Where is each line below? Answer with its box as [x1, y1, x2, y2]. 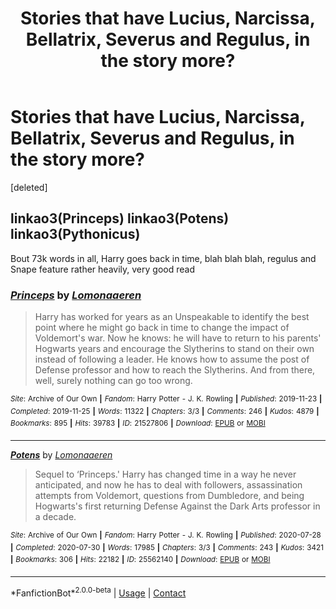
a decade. [34, 511, 77, 523]
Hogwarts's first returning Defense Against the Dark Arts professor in [34, 500, 321, 512]
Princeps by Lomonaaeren [10, 288, 142, 302]
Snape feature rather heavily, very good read [10, 263, 195, 275]
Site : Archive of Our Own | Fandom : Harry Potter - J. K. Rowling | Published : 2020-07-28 [10, 530, 322, 541]
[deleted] [10, 181, 48, 193]
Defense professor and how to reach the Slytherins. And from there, [34, 364, 316, 376]
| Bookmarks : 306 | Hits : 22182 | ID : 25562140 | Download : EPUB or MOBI [10, 555, 271, 565]
